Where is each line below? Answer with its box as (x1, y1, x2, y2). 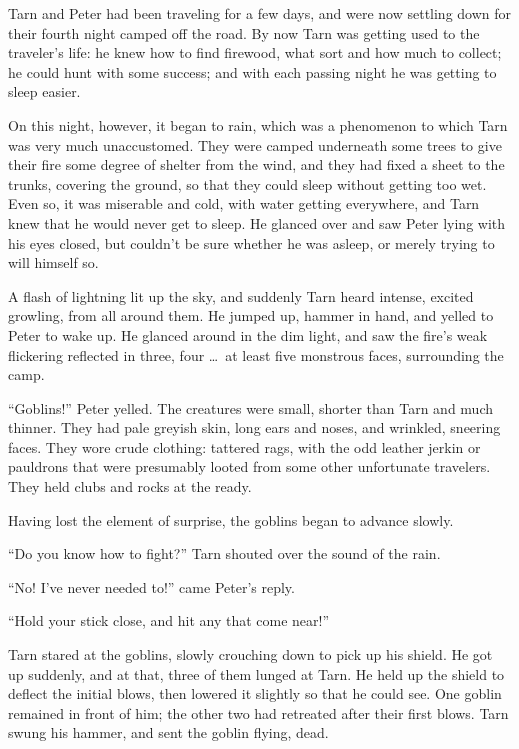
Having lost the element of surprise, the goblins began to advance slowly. (8, 509, 454, 530)
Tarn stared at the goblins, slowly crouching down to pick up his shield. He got (8, 644, 493, 665)
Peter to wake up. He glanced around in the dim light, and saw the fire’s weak (8, 324, 488, 345)
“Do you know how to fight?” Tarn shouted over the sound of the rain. (8, 543, 441, 564)
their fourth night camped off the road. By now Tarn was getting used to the (8, 22, 480, 43)
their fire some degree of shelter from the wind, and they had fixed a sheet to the (8, 154, 505, 175)
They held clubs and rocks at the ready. (8, 476, 252, 497)
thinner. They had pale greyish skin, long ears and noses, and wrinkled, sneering (8, 417, 501, 438)
